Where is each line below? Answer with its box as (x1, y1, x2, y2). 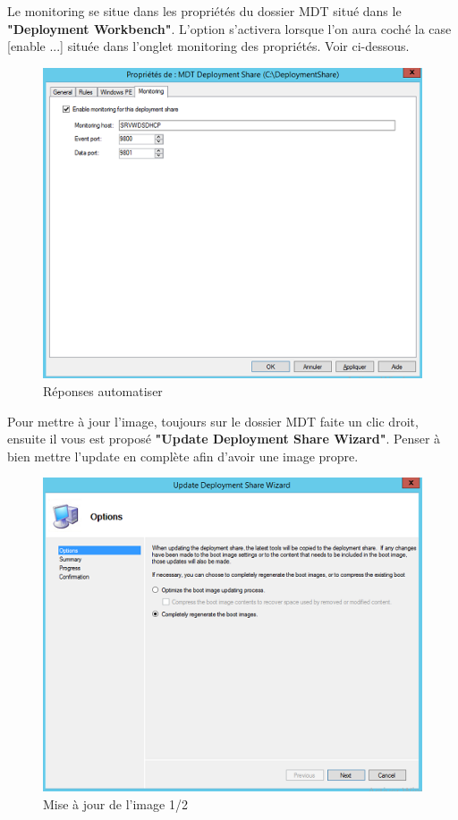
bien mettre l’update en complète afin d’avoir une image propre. (7, 446, 359, 465)
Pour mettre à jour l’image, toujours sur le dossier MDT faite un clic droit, (7, 411, 419, 430)
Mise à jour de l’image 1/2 (43, 795, 188, 814)
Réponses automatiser (43, 382, 163, 401)
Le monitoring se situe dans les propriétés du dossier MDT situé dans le (7, 2, 402, 20)
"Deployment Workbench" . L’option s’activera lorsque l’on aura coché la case (7, 19, 452, 38)
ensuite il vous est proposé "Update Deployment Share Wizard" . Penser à (7, 429, 441, 448)
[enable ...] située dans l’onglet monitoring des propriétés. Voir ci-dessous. (7, 37, 410, 55)
